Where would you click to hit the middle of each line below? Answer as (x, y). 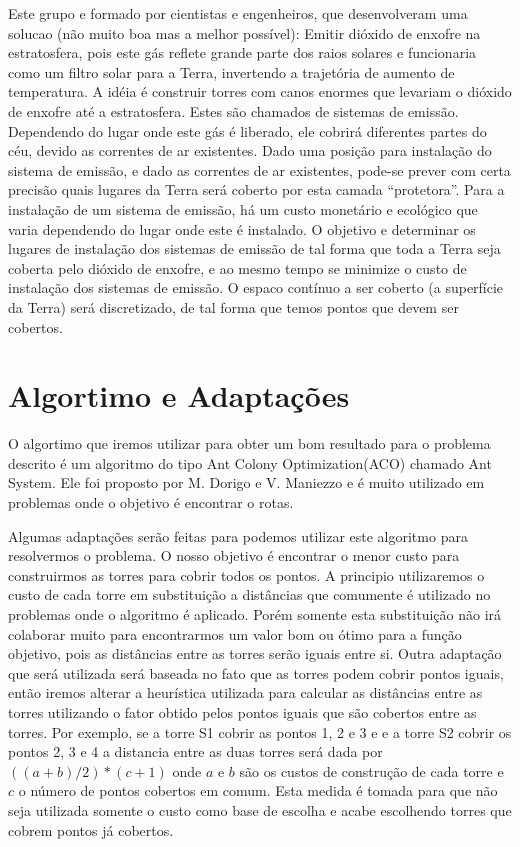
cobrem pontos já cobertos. (91, 829)
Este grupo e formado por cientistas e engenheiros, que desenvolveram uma (238, 13)
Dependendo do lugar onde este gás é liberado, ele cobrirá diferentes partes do (247, 130)
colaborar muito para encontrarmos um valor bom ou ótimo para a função (235, 633)
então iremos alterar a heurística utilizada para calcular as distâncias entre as (245, 692)
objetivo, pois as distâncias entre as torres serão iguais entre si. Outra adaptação (255, 653)
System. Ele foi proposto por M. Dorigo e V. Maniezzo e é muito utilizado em (246, 482)
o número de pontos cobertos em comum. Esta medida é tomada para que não (258, 790)
